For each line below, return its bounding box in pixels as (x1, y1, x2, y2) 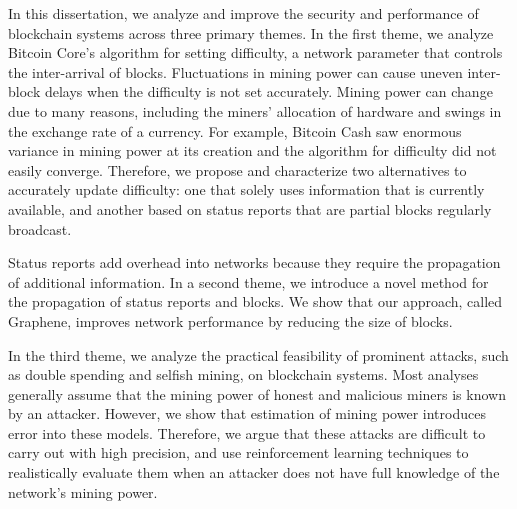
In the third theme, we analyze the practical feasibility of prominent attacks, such (8, 344, 509, 365)
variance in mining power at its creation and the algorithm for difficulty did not (8, 140, 497, 161)
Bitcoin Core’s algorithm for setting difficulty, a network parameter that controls (8, 42, 503, 63)
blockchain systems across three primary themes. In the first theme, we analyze (8, 22, 494, 43)
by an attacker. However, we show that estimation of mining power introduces (8, 403, 486, 424)
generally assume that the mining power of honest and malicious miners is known (8, 383, 506, 404)
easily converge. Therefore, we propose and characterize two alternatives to (8, 159, 467, 180)
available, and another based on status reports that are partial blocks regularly (8, 198, 492, 219)
